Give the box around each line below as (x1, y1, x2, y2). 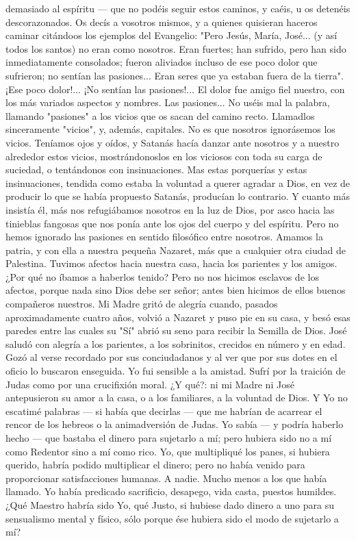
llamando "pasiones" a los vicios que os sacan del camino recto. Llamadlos (5, 108, 315, 123)
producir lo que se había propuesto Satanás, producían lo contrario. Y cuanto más (5, 189, 351, 203)
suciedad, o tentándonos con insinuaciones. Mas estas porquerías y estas (5, 162, 307, 177)
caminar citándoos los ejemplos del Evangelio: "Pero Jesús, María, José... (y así (5, 28, 338, 42)
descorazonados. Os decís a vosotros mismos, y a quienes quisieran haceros (5, 14, 318, 29)
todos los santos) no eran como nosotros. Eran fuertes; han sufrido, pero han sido (5, 41, 346, 55)
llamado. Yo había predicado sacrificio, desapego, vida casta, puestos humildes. (5, 484, 337, 499)
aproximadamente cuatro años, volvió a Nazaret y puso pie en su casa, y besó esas (5, 310, 351, 324)
